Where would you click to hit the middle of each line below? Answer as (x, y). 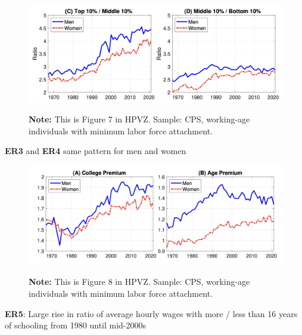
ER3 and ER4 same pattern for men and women (96, 151)
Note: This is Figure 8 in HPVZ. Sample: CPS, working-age (139, 282)
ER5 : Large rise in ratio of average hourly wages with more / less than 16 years (151, 313)
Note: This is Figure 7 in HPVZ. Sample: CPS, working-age (139, 119)
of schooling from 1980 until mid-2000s (76, 325)
